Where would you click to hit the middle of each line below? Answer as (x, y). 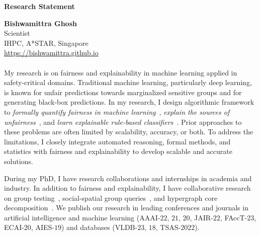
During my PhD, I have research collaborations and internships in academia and (128, 178)
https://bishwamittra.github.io (51, 53)
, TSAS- (168, 227)
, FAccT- (234, 217)
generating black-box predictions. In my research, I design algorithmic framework (129, 102)
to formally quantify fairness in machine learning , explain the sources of (117, 111)
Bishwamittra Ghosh (40, 23)
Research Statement (39, 6)
